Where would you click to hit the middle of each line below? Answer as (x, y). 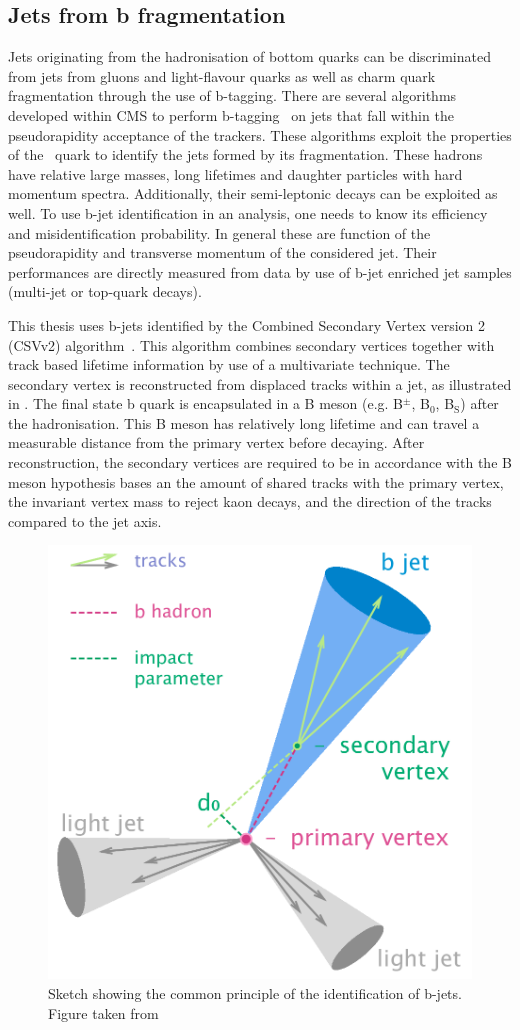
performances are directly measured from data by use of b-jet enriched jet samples (260, 271)
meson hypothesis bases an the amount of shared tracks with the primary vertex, (256, 481)
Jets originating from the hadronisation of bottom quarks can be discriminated (249, 56)
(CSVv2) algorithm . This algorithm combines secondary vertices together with (251, 344)
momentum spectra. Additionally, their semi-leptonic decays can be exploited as (253, 193)
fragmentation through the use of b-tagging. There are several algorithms (232, 95)
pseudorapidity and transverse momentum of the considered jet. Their (222, 252)
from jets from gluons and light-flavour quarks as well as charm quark (222, 75)
